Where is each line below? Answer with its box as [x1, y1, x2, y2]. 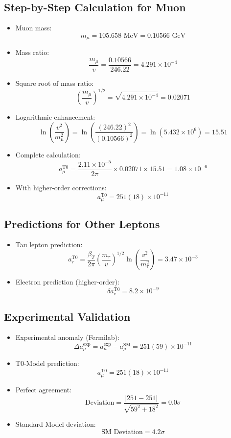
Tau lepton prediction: [15, 239, 83, 249]
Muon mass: [15, 23, 52, 33]
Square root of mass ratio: [15, 77, 94, 88]
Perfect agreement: [15, 384, 71, 394]
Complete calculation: [15, 149, 81, 159]
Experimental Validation [4, 309, 131, 324]
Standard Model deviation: [15, 418, 96, 429]
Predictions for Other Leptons [4, 216, 160, 231]
